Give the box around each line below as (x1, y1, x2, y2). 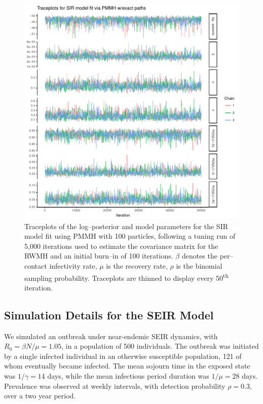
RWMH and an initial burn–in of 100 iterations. (24, 250, 173, 261)
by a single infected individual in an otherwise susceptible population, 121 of (4, 350, 242, 361)
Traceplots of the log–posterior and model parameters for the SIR (24, 221, 228, 231)
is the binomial (176, 260, 222, 271)
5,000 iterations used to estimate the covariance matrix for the (24, 240, 218, 251)
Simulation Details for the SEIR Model (4, 307, 214, 322)
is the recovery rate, (106, 260, 168, 271)
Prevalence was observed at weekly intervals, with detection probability (4, 380, 226, 391)
